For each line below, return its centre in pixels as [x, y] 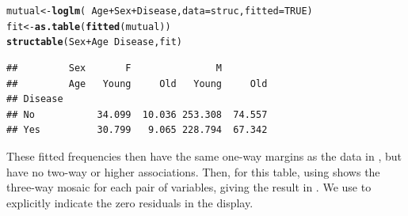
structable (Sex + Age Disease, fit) [94, 42]
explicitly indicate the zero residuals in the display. [130, 202]
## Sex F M [114, 68]
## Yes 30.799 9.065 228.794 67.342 [137, 130]
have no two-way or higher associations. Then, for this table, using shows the [193, 171]
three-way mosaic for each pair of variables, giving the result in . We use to [189, 187]
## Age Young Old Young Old [137, 83]
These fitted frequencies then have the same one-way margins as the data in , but [204, 155]
